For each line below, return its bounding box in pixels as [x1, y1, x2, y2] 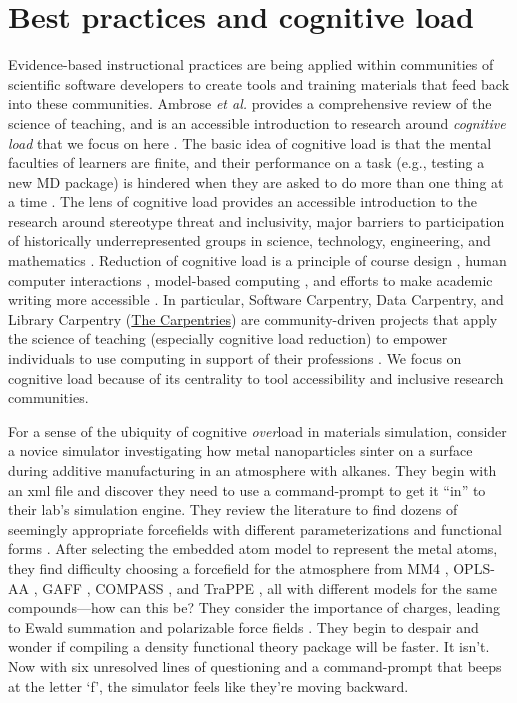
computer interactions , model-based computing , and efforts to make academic [8, 269, 493, 290]
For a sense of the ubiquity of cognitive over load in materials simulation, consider [8, 420, 507, 441]
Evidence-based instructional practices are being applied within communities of [8, 54, 494, 75]
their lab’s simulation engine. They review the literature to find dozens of [8, 499, 458, 520]
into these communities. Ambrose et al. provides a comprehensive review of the [8, 93, 492, 114]
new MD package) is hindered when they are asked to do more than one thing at [8, 171, 504, 192]
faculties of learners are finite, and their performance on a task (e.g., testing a [8, 152, 485, 173]
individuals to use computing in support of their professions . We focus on [8, 348, 462, 369]
